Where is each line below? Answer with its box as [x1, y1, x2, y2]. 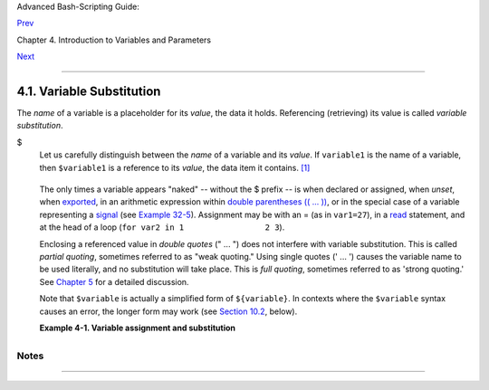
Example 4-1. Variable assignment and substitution [39, 322, 235, 333]
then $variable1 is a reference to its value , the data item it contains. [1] [39, 162, 311, 173]
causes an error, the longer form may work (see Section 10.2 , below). [39, 306, 298, 317]
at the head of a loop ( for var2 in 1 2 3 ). [39, 222, 285, 233]
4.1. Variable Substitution [16, 83, 161, 99]
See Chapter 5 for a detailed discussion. [39, 276, 189, 287]
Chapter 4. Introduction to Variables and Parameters [16, 34, 212, 45]
